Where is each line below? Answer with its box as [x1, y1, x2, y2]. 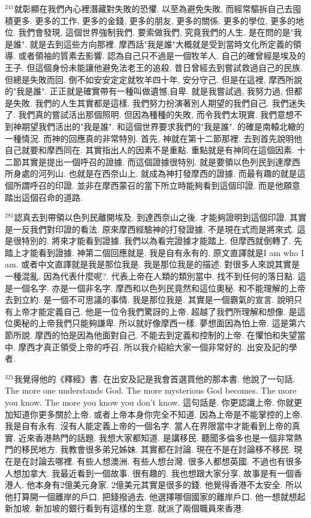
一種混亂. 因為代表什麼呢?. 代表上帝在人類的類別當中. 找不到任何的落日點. [5, 270, 295, 282]
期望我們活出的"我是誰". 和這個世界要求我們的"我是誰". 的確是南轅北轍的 [21, 120, 305, 132]
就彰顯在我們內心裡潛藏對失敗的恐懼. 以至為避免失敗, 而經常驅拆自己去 [14, 2, 293, 14]
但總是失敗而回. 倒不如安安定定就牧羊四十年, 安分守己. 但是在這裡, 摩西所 [5, 73, 294, 85]
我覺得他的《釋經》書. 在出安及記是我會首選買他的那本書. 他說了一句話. [14, 372, 295, 385]
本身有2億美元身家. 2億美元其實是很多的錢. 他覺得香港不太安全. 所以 [35, 478, 303, 491]
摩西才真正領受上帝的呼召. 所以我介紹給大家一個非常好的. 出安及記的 [18, 340, 289, 353]
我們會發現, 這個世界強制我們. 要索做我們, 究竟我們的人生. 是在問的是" [18, 26, 294, 38]
